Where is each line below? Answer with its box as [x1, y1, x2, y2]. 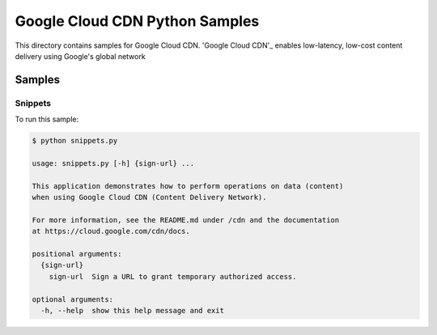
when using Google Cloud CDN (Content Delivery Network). [32, 193, 267, 202]
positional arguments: [32, 249, 122, 258]
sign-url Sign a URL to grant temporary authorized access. [49, 272, 297, 281]
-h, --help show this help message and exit [40, 306, 224, 315]
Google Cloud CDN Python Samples [15, 12, 260, 30]
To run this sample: [15, 114, 79, 125]
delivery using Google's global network [15, 51, 146, 61]
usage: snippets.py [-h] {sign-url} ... [32, 159, 194, 167]
